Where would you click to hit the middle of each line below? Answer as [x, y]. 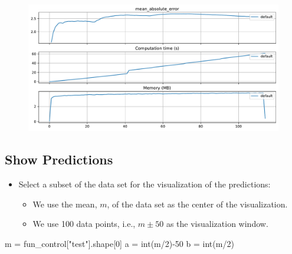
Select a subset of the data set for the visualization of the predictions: [145, 184]
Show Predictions [59, 159]
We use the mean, [65, 204]
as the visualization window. [217, 224]
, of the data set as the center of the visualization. [197, 204]
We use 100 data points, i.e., [84, 224]
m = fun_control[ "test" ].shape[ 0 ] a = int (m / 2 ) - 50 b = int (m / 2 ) [119, 244]
